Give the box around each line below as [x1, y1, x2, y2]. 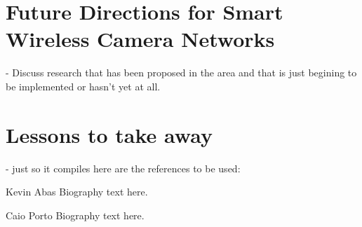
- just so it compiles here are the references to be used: [6, 160, 241, 175]
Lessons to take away [6, 120, 213, 149]
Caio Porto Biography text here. [6, 207, 145, 222]
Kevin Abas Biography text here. [6, 184, 148, 199]
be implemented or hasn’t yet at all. [6, 78, 161, 93]
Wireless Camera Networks [6, 25, 275, 53]
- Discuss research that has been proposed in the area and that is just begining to [6, 65, 357, 80]
